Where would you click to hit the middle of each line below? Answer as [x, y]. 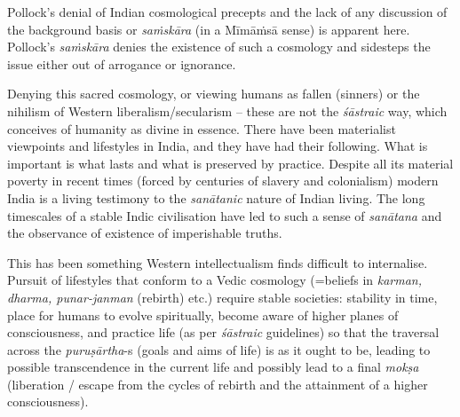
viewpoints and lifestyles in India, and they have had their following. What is [218, 146]
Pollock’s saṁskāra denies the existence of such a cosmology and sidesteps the [219, 47]
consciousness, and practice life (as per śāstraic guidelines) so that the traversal [223, 332]
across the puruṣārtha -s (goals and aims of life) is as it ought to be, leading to [219, 349]
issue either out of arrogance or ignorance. [122, 63]
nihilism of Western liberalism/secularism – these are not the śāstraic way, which [227, 110]
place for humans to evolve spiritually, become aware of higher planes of [203, 315]
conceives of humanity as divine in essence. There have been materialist [202, 128]
